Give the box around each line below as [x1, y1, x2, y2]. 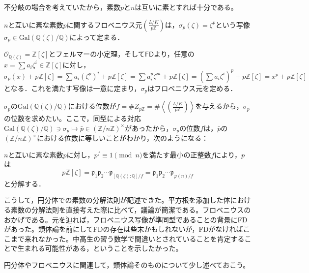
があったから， [125, 122, 173, 133]
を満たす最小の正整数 [142, 149, 211, 159]
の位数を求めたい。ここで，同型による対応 [4, 113, 141, 123]
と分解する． [4, 178, 45, 188]
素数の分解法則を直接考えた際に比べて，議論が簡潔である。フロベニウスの [10, 204, 251, 214]
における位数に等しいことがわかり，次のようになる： [36, 133, 208, 143]
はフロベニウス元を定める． [147, 83, 237, 93]
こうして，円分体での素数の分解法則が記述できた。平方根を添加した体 [4, 195, 230, 205]
